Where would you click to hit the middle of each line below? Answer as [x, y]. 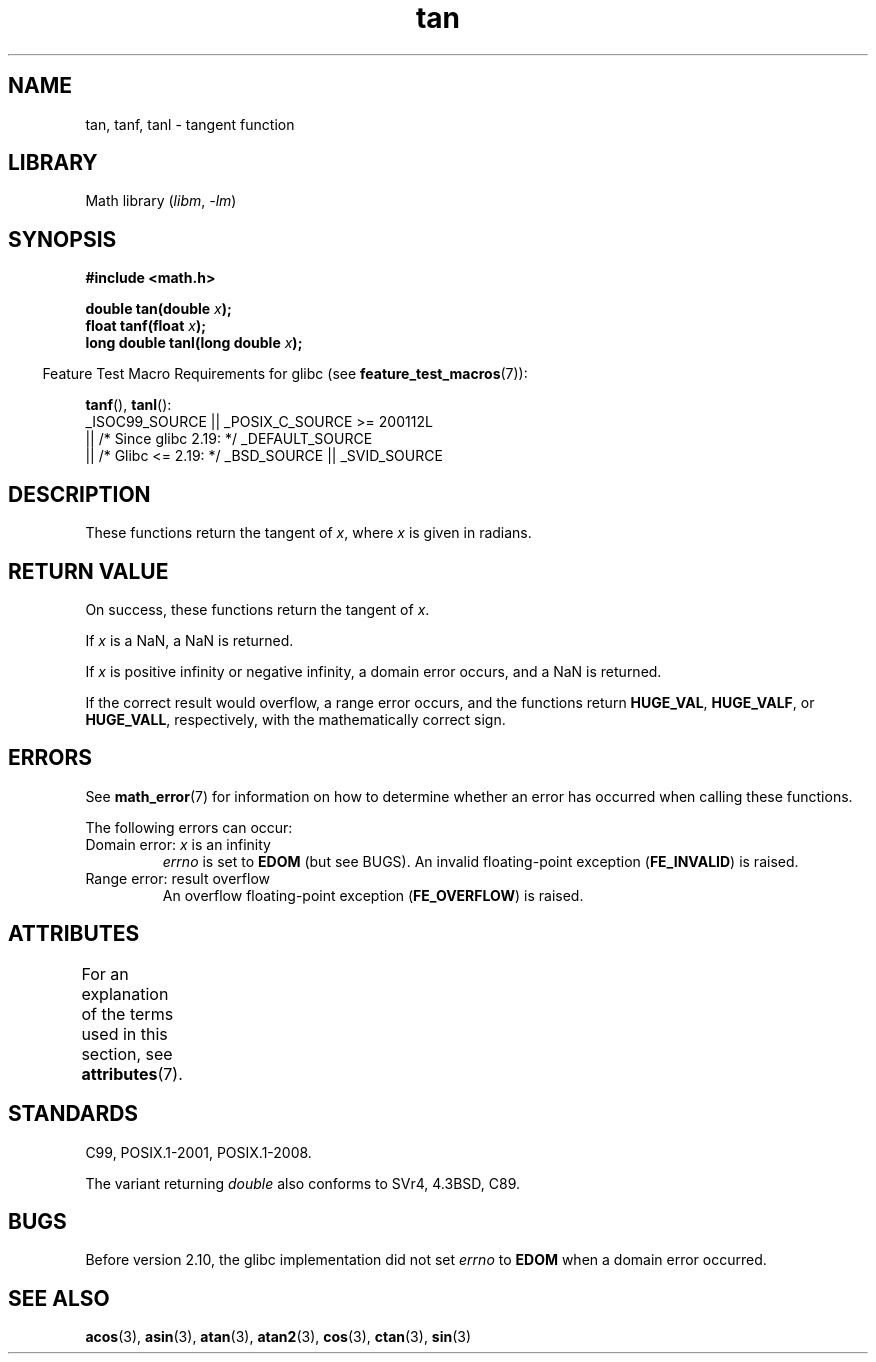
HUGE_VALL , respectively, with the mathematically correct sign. [295, 719]
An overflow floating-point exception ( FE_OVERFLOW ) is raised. [373, 895]
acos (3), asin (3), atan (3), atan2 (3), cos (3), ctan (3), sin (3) [278, 1337]
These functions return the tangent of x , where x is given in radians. [308, 533]
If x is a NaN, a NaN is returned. [189, 640]
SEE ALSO [59, 1298]
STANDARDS [73, 1114]
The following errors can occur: [189, 827]
